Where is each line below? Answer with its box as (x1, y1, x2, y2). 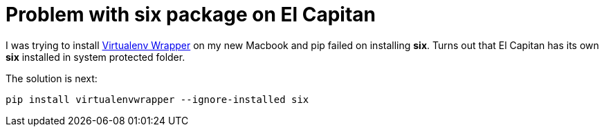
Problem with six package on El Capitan (6, 3, 376, 26)
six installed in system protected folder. (6, 50, 185, 63)
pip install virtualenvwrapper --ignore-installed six (6, 93, 309, 105)
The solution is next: (6, 72, 98, 84)
